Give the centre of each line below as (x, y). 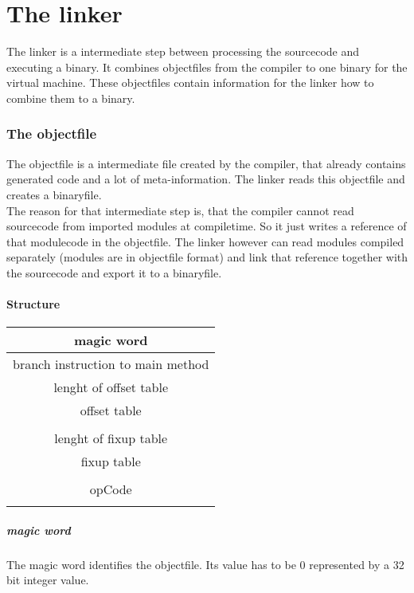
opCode (111, 489)
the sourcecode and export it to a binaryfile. (114, 272)
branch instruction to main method (111, 364)
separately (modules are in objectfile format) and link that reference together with (207, 257)
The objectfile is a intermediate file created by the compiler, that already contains (206, 163)
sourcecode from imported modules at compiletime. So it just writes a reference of (207, 226)
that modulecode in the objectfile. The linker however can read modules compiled (205, 241)
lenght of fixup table (111, 438)
